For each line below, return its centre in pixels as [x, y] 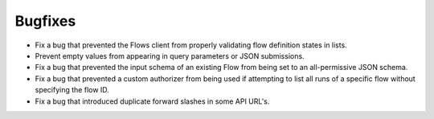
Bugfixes [45, 21]
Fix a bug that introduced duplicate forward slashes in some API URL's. [152, 101]
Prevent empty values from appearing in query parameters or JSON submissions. [170, 55]
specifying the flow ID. [72, 90]
